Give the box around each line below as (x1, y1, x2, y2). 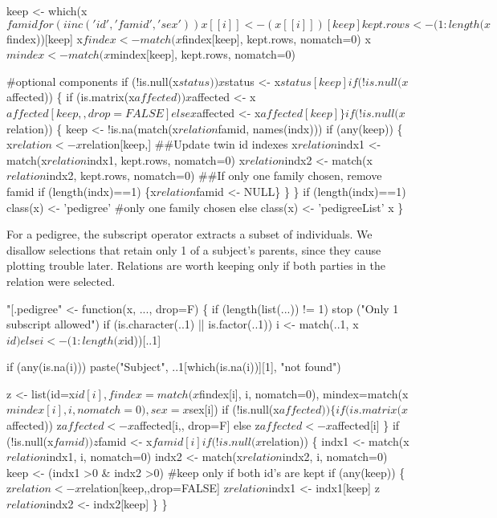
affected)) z (6, 417, 62, 434)
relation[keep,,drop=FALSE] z (81, 479, 229, 496)
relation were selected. (6, 272, 116, 289)
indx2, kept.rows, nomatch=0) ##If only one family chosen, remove (46, 167, 382, 184)
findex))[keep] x (6, 30, 83, 47)
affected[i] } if (332, 417, 400, 434)
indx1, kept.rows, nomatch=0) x (87, 151, 246, 168)
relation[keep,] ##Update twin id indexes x (82, 136, 298, 153)
